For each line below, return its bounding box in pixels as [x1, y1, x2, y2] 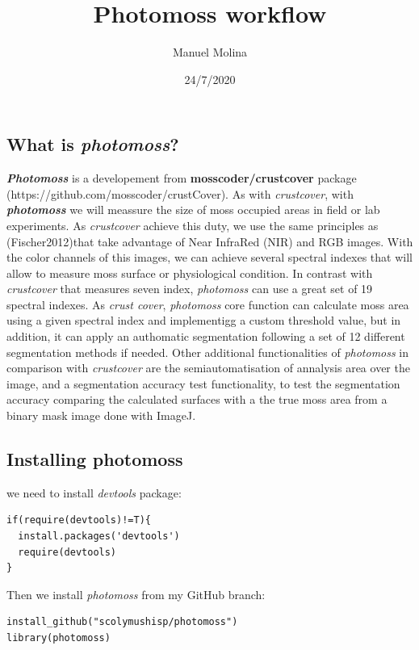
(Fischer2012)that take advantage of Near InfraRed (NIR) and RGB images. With [6, 233, 413, 250]
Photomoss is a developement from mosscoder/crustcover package [6, 170, 357, 187]
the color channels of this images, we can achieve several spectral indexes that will [6, 249, 413, 266]
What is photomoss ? [6, 132, 179, 157]
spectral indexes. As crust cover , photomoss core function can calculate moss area [6, 296, 409, 312]
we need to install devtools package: [6, 484, 182, 501]
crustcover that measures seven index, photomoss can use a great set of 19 [6, 280, 373, 297]
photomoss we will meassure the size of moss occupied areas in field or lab [6, 201, 380, 218]
